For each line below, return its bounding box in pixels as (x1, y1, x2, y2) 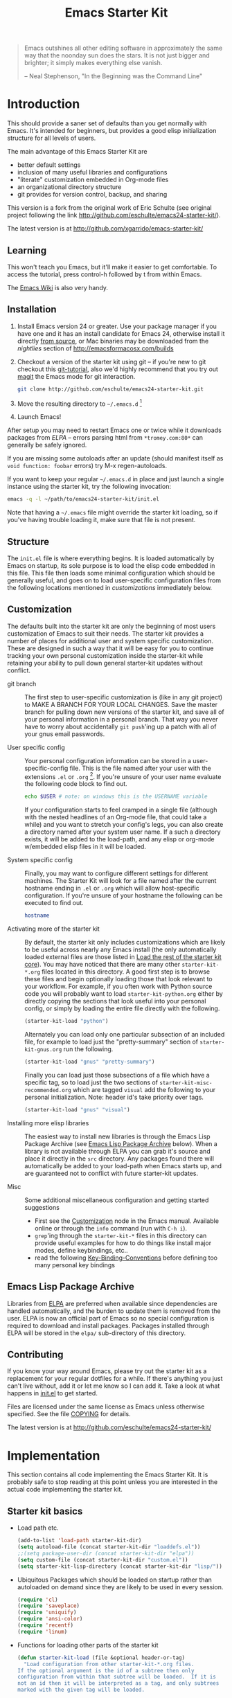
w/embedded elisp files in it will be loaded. (24, 843, 147, 851)
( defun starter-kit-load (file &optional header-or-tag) (17, 1654, 186, 1661)
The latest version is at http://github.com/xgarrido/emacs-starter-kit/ (7, 224, 204, 233)
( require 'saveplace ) (17, 1602, 80, 1609)
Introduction (7, 96, 80, 112)
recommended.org (24, 1087, 71, 1093)
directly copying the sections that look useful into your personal (24, 997, 206, 1006)
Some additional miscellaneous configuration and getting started (24, 1196, 209, 1204)
